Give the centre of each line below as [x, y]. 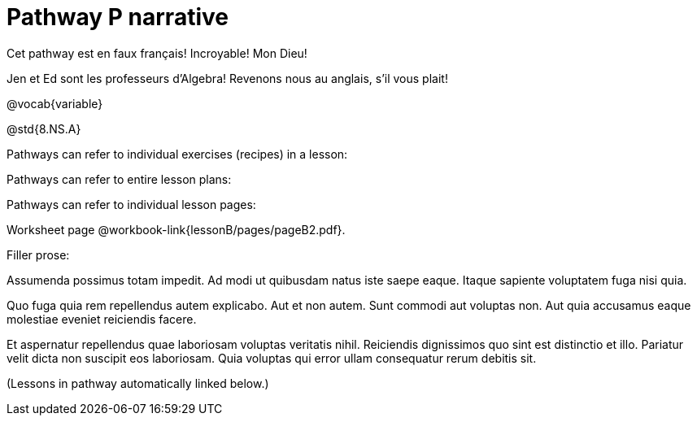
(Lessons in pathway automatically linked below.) [138, 383]
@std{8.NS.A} [44, 128]
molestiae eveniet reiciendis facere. [102, 319]
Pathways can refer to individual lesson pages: [131, 204]
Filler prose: [38, 255]
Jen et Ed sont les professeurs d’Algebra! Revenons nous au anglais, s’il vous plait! [227, 78]
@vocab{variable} [55, 103]
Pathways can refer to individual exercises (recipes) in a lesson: [177, 154]
